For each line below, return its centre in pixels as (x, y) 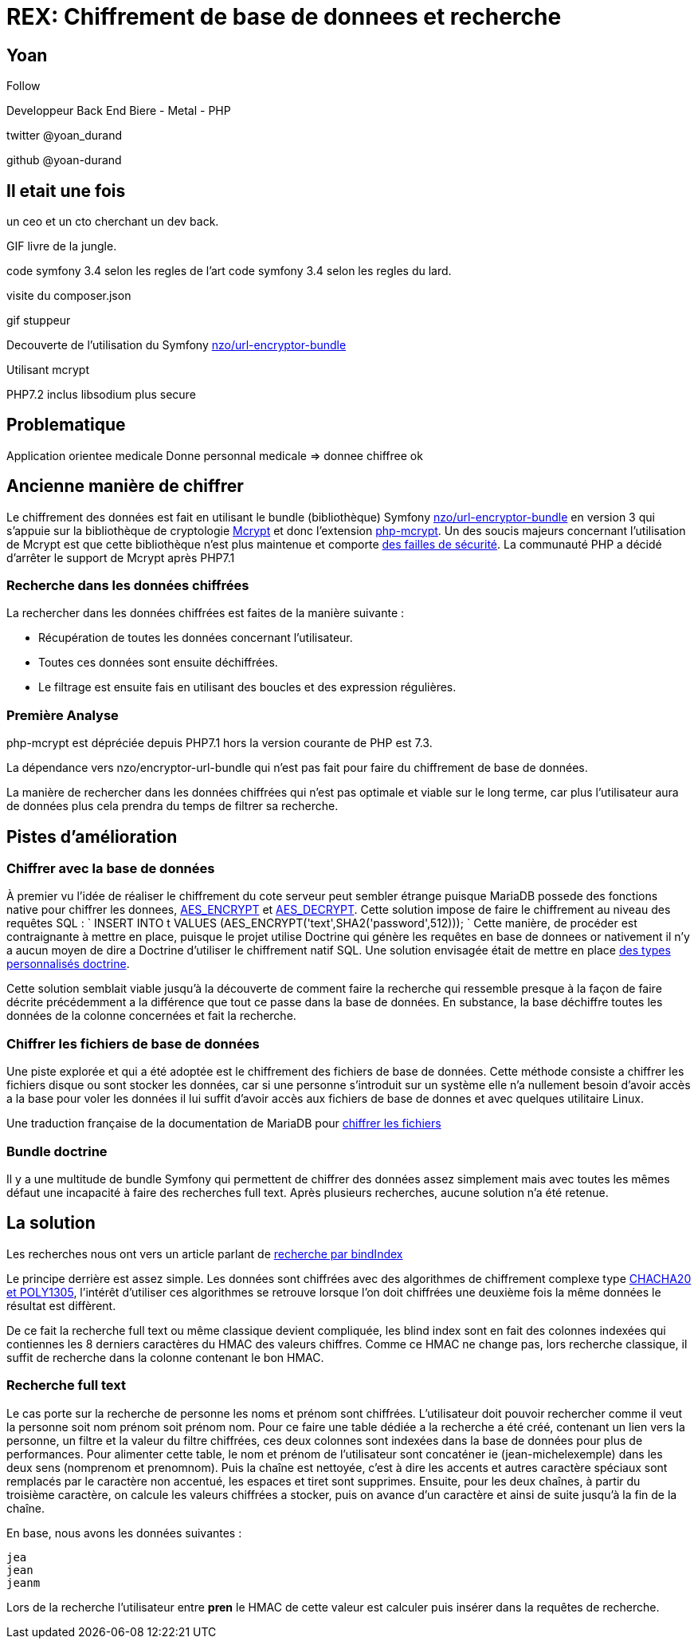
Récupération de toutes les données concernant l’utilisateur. (196, 638)
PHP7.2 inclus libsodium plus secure (101, 395)
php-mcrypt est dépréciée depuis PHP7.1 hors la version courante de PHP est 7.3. (220, 743)
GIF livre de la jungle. (62, 246)
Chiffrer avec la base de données (111, 869)
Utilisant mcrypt (48, 370)
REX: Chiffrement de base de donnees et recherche (284, 17)
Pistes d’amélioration (92, 836)
